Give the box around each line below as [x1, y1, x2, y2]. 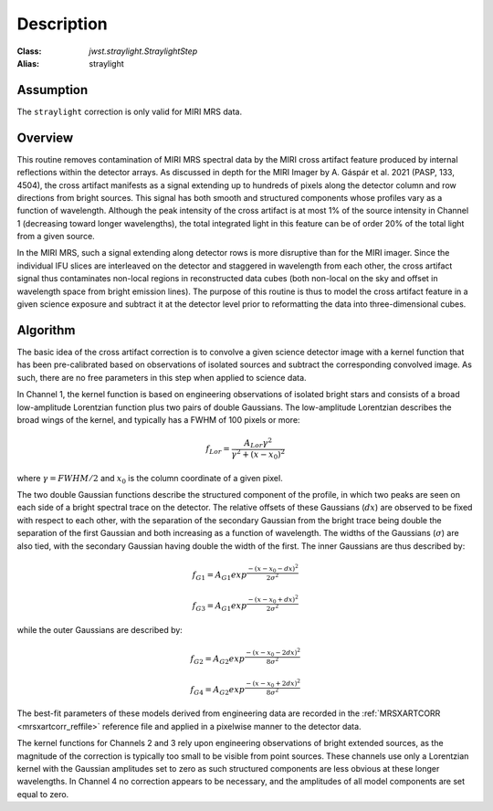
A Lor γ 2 [244, 437, 273, 450]
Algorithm [16, 322, 76, 338]
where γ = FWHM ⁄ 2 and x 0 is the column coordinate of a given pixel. [16, 472, 283, 486]
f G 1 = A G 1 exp [192, 570, 247, 582]
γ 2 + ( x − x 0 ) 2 [231, 448, 286, 461]
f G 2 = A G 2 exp [190, 653, 246, 666]
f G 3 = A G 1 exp [192, 600, 247, 613]
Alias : [16, 58, 40, 68]
